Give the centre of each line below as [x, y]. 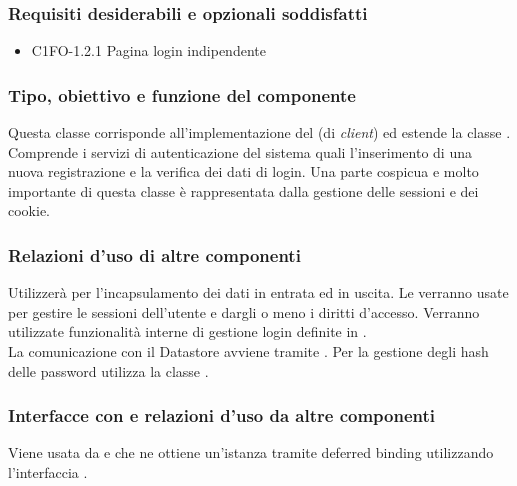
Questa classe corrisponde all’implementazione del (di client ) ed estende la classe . [259, 132]
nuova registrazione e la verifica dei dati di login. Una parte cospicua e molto [243, 171]
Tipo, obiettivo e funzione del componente [182, 94]
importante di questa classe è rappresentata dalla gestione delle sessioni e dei [243, 190]
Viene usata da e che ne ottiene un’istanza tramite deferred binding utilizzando [251, 452]
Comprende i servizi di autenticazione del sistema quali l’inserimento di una [240, 151]
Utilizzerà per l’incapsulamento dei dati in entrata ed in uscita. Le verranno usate [258, 292]
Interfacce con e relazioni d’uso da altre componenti [222, 415]
